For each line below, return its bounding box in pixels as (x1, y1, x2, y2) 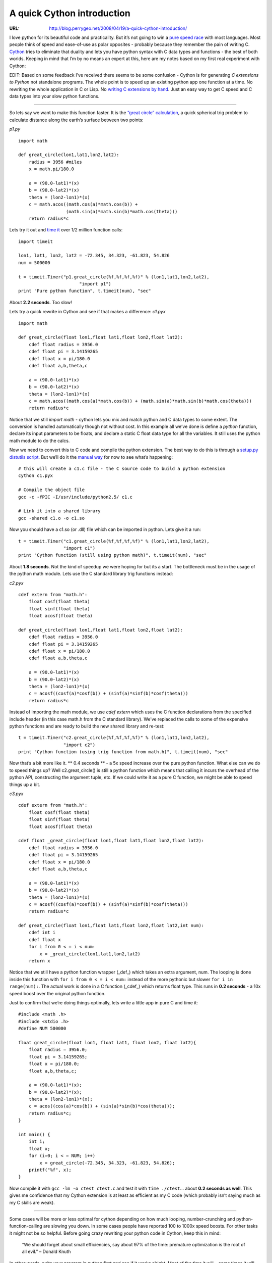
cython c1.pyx (18, 473, 53, 478)
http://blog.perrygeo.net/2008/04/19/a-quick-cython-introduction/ (49, 25, 187, 31)
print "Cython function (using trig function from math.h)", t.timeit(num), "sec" (18, 749, 228, 755)
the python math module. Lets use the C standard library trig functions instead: (9, 571, 173, 577)
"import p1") (79, 281, 112, 287)
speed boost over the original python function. (9, 990, 106, 996)
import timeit (18, 238, 53, 245)
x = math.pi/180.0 (28, 166, 75, 172)
